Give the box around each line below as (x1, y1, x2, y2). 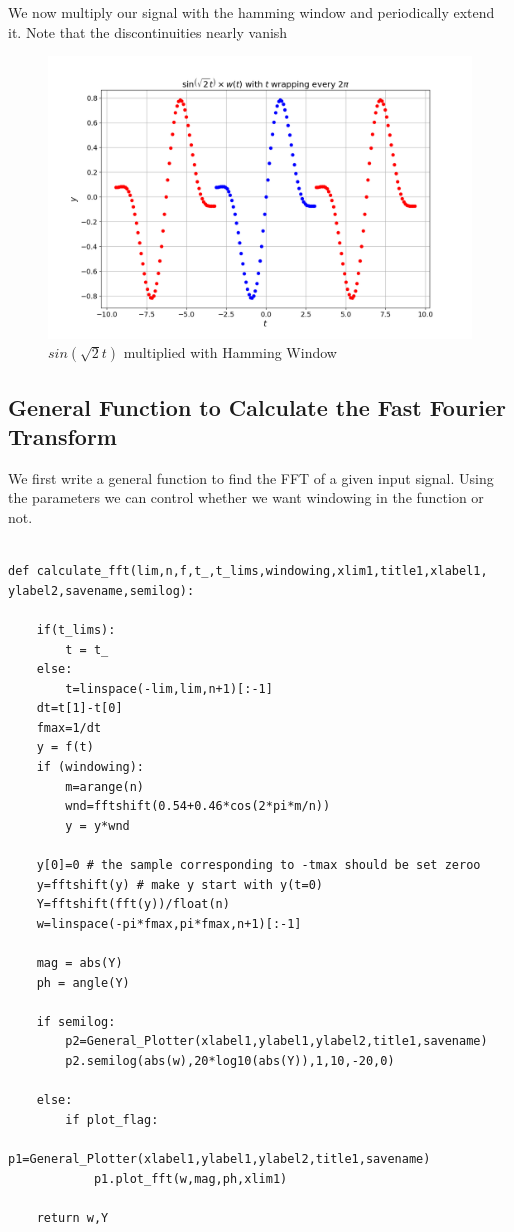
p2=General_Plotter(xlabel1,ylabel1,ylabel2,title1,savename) (65, 1034, 488, 1049)
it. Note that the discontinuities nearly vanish (8, 21, 288, 42)
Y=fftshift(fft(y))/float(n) (36, 897, 230, 912)
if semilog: (36, 1014, 116, 1029)
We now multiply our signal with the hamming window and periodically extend (8, 2, 495, 22)
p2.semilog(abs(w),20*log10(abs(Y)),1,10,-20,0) (65, 1053, 395, 1068)
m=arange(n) (65, 779, 145, 794)
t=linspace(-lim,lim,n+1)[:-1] (65, 681, 273, 696)
